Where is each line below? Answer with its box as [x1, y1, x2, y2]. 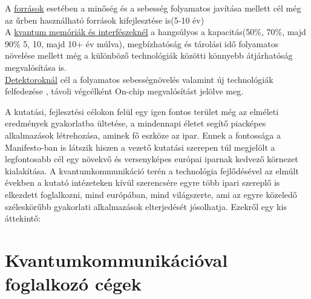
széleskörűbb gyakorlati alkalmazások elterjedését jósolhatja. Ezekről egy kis [5, 200, 287, 212]
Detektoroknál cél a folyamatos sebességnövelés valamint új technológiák [5, 73, 273, 85]
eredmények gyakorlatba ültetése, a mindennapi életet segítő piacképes [5, 117, 266, 130]
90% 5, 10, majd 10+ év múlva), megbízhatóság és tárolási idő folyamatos [5, 37, 279, 50]
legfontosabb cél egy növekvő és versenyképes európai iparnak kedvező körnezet [5, 153, 298, 165]
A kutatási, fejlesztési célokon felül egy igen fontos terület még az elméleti [5, 105, 279, 117]
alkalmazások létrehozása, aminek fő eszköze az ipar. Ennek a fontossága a [5, 128, 281, 141]
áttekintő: [5, 212, 41, 225]
